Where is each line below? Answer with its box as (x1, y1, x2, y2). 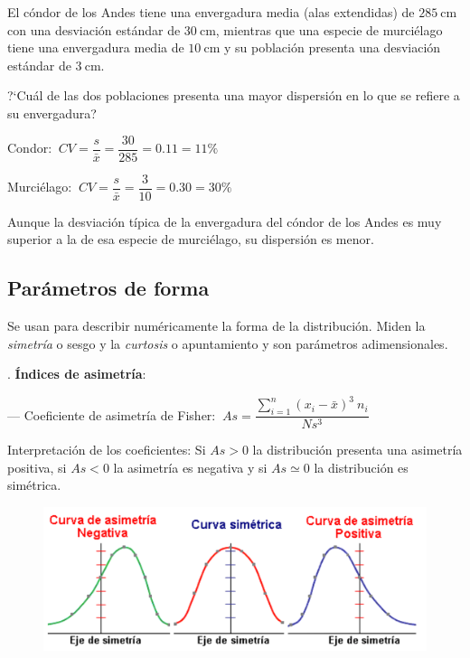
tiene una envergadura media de (7, 38, 184, 57)
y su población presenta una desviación (224, 38, 441, 57)
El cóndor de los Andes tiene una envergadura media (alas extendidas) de (7, 3, 415, 21)
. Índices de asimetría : (7, 364, 146, 383)
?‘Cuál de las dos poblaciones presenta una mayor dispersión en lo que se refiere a (7, 86, 460, 105)
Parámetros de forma (7, 274, 210, 302)
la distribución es (314, 457, 409, 476)
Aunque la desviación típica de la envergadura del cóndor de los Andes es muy (7, 211, 442, 230)
